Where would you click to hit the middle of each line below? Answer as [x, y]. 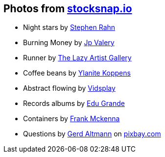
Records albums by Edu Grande [74, 104]
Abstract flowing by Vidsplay [69, 88]
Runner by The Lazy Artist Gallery [77, 58]
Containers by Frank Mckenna [71, 119]
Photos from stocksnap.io [68, 9]
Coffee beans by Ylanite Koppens [77, 73]
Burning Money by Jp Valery [69, 43]
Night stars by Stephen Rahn [69, 27]
